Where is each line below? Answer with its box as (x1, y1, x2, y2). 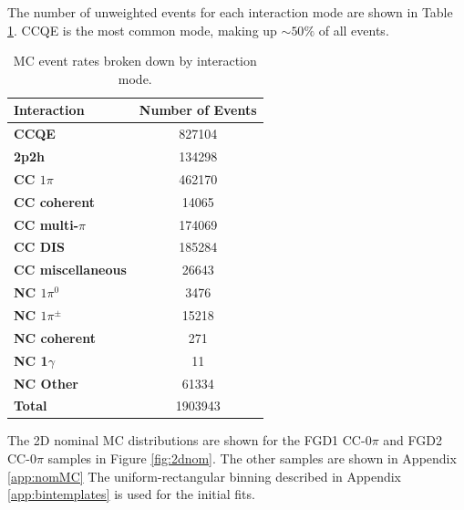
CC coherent (14, 192, 95, 211)
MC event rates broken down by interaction (13, 51, 257, 70)
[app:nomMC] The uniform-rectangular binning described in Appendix (7, 466, 402, 485)
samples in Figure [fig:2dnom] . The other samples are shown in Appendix (47, 449, 457, 468)
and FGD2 (383, 431, 442, 450)
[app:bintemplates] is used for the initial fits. (7, 484, 255, 504)
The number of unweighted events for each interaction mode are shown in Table (7, 3, 453, 21)
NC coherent (14, 328, 96, 347)
